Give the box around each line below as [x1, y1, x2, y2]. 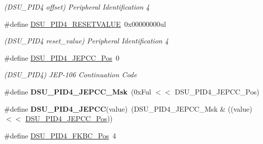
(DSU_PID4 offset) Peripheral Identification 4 [4, 2, 150, 12]
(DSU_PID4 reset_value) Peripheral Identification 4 [4, 35, 169, 46]
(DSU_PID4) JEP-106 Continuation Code [4, 69, 137, 80]
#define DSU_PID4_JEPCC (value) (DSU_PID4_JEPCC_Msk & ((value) [4, 103, 252, 114]
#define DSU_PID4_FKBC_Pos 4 [4, 130, 116, 140]
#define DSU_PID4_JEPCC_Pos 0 [4, 52, 120, 63]
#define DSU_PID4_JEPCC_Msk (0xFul [4, 86, 151, 97]
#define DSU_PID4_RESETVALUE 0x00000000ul [4, 18, 166, 29]
